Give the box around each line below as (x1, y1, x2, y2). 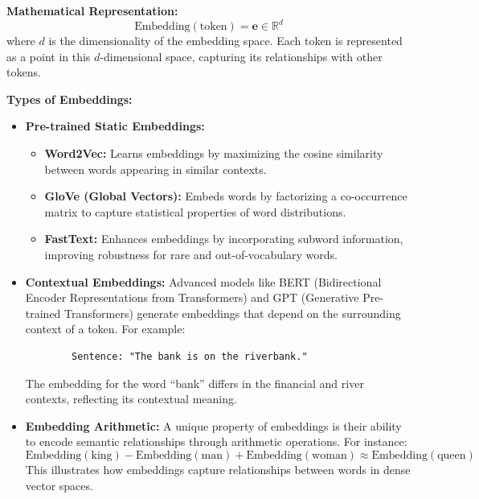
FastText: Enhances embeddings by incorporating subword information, (44, 230, 403, 247)
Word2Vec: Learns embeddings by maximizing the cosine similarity (44, 145, 383, 162)
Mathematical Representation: (6, 2, 178, 19)
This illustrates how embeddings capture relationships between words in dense (25, 460, 411, 477)
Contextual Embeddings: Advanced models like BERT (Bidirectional (25, 273, 382, 290)
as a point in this (6, 47, 91, 64)
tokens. (6, 64, 41, 80)
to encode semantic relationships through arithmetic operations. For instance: (25, 433, 407, 450)
